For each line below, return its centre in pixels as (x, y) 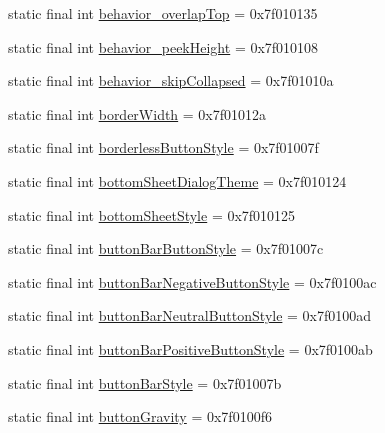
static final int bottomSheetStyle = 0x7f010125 (152, 214)
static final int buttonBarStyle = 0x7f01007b (145, 382)
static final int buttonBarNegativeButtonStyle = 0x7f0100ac (192, 281)
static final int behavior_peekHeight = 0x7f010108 (163, 46)
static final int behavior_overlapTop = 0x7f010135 (163, 13)
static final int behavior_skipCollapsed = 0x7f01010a (171, 80)
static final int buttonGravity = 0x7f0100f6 (140, 416)
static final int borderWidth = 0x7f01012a (137, 113)
